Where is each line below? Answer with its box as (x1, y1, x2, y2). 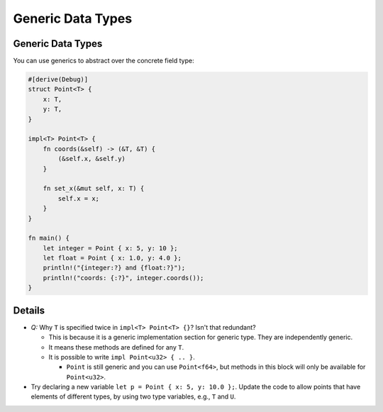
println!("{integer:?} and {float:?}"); (43, 264, 186, 272)
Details (13, 304, 45, 316)
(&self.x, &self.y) (57, 155, 126, 163)
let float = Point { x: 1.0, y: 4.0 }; (43, 254, 182, 262)
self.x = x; (57, 194, 99, 202)
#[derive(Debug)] (28, 75, 89, 84)
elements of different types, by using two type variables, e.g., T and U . (30, 392, 236, 401)
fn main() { (28, 234, 70, 243)
